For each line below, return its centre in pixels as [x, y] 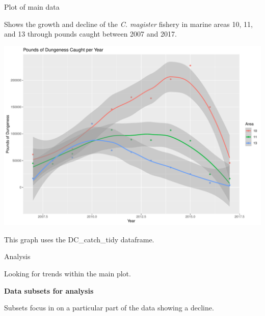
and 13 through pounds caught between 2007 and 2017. [90, 34]
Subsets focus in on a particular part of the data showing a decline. [109, 308]
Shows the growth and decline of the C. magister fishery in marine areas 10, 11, [128, 24]
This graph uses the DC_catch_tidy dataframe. [79, 239]
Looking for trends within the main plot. [68, 273]
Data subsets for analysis [49, 290]
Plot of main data [32, 7]
